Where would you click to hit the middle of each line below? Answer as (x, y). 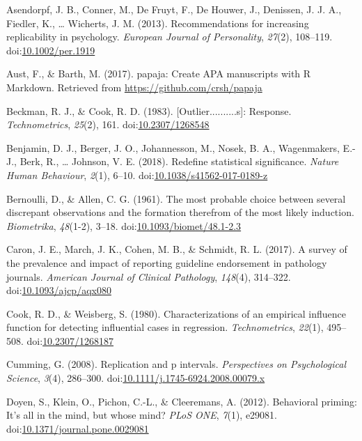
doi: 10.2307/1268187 (70, 340)
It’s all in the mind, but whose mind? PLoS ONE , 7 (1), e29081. (142, 415)
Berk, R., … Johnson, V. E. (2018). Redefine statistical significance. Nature (179, 161)
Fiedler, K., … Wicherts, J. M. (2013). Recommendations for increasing (158, 23)
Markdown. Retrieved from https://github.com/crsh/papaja (134, 87)
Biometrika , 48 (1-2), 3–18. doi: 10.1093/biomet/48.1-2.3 (124, 225)
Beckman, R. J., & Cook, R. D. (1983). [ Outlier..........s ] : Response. (149, 110)
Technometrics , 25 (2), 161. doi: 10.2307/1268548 (108, 124)
